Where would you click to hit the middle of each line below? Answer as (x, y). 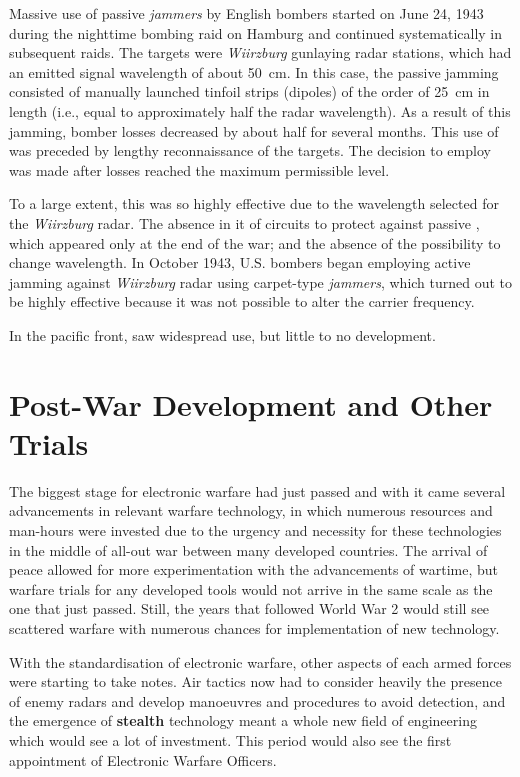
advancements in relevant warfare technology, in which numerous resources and (251, 510)
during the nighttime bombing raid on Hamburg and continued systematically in (256, 32)
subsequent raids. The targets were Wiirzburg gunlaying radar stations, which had (260, 52)
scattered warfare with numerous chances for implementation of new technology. (254, 627)
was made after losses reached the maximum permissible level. (199, 169)
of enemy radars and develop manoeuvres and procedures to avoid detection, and (257, 700)
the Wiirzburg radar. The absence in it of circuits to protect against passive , (244, 222)
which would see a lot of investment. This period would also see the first (230, 739)
